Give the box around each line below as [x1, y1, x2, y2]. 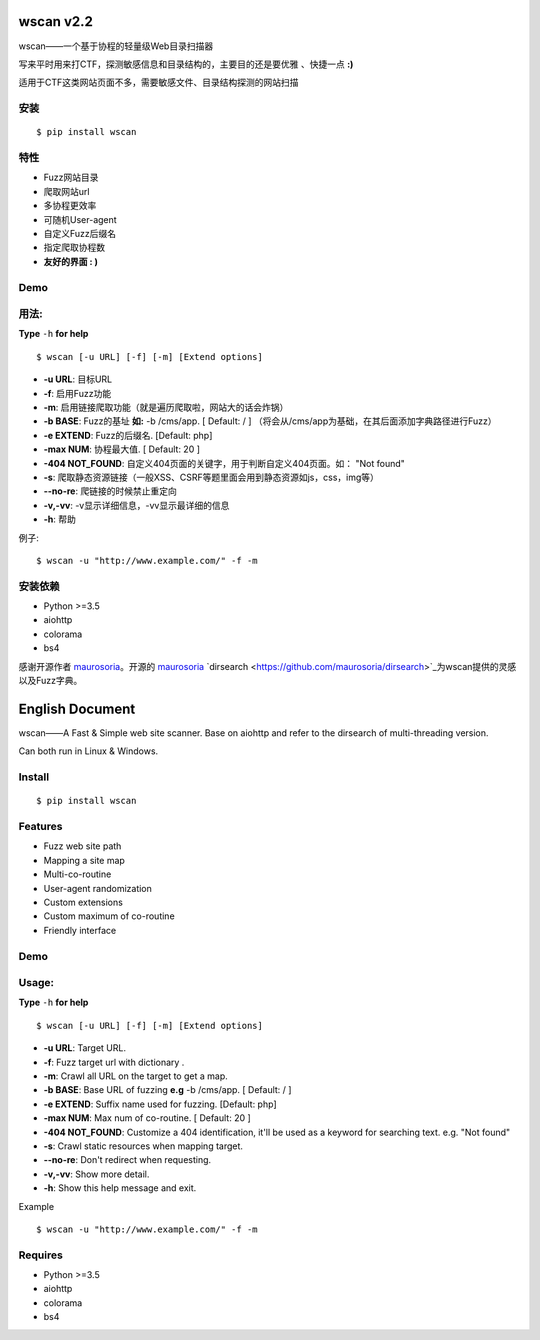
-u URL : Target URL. [43, 1042, 127, 1054]
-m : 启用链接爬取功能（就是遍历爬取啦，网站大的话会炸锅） [43, 401, 289, 413]
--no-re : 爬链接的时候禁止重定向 [43, 485, 177, 497]
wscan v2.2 [18, 13, 94, 30]
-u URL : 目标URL [43, 373, 113, 385]
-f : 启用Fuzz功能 [43, 387, 112, 399]
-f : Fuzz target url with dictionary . [43, 1056, 185, 1068]
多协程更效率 [43, 200, 97, 212]
